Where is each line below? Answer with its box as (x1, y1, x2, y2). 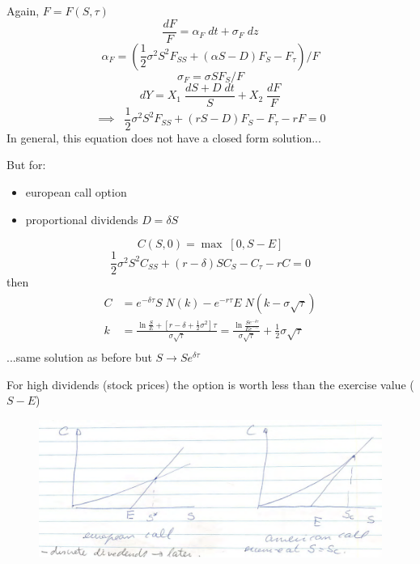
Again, (6, 2, 40, 19)
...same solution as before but (6, 348, 152, 365)
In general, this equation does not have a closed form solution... (6, 129, 321, 146)
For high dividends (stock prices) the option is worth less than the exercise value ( (6, 375, 414, 392)
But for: (6, 156, 46, 173)
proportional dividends (25, 210, 138, 227)
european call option (25, 183, 127, 200)
